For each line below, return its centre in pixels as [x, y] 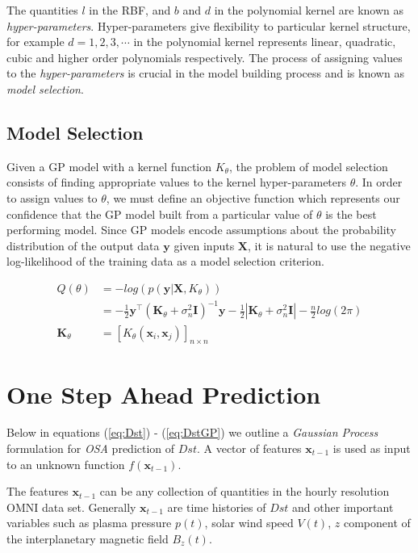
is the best [351, 214]
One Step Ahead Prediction [164, 394]
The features [38, 491]
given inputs [204, 245]
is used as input [372, 448]
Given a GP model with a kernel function [109, 166]
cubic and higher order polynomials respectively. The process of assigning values [205, 57]
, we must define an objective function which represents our [253, 197]
